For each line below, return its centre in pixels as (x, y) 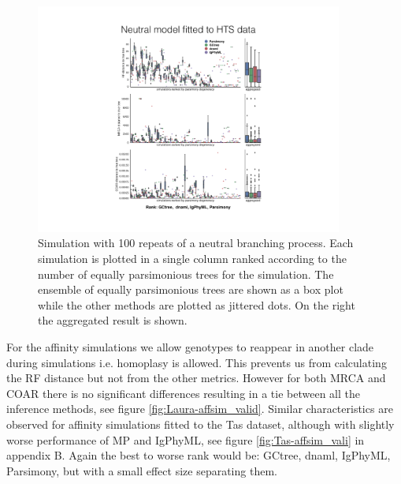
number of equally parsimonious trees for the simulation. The (186, 274)
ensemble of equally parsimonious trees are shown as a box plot (191, 289)
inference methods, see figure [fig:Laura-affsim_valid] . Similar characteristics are (200, 409)
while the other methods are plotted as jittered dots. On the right (197, 304)
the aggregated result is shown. (113, 320)
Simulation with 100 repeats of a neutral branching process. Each (196, 243)
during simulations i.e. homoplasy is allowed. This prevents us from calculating (197, 362)
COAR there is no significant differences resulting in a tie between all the (183, 393)
